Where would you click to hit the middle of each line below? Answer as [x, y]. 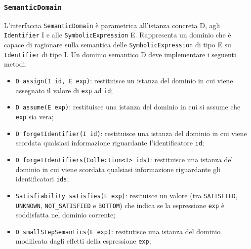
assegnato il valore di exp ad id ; [64, 90]
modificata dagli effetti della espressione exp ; [83, 241]
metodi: [16, 64]
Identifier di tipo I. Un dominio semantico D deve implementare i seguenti [120, 54]
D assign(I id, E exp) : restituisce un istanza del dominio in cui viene [124, 80]
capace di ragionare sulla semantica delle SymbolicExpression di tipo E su [118, 45]
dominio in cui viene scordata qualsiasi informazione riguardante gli [118, 169]
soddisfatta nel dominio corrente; [65, 215]
